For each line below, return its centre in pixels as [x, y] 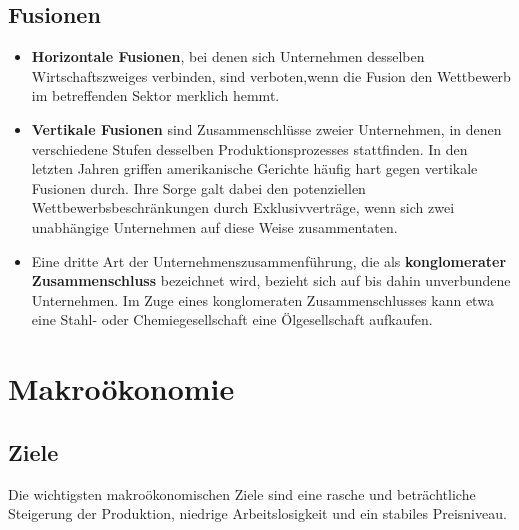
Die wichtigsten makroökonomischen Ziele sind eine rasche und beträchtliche [242, 493]
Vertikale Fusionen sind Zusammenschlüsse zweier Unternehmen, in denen [266, 128]
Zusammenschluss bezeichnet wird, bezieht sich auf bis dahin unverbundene [271, 280]
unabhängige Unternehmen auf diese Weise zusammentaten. [214, 226]
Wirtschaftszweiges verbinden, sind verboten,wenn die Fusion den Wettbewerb [271, 75]
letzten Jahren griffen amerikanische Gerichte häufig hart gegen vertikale [254, 168]
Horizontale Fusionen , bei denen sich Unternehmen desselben [228, 56]
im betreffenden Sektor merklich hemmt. [155, 95]
